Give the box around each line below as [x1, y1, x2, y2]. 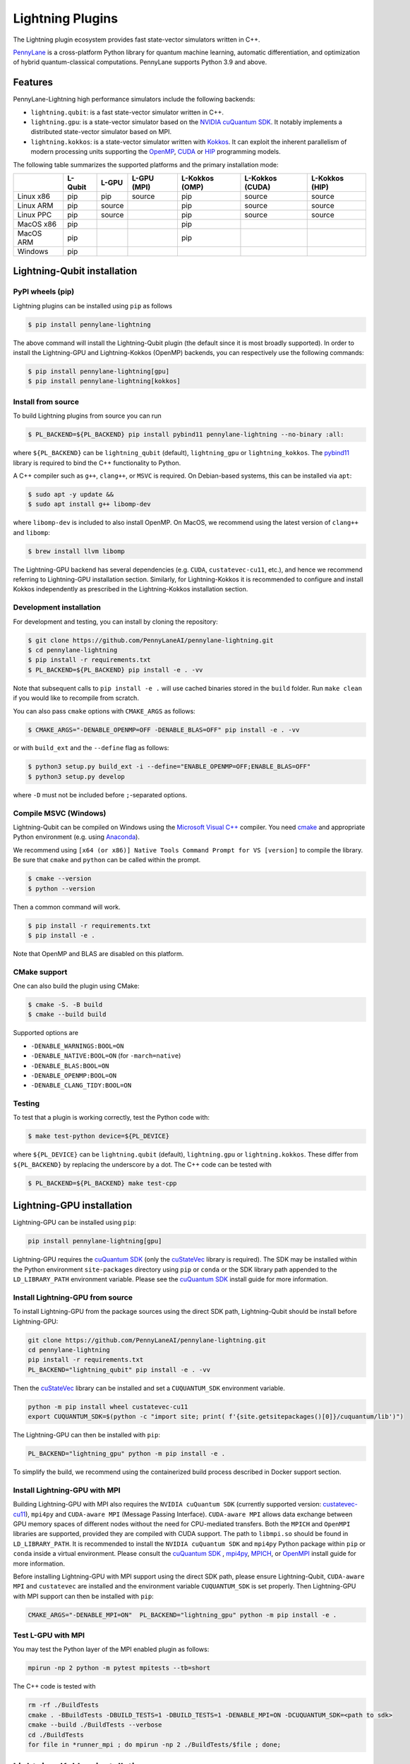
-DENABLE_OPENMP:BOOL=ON [30, 1071, 116, 1080]
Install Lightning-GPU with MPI [13, 1485, 121, 1495]
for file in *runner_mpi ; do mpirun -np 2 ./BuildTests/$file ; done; [28, 1740, 282, 1748]
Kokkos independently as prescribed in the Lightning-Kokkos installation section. [13, 585, 248, 593]
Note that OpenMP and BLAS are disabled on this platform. [13, 949, 184, 957]
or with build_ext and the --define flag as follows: [13, 744, 169, 752]
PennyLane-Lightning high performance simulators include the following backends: [13, 95, 255, 104]
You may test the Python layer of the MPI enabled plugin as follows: [13, 1645, 210, 1654]
